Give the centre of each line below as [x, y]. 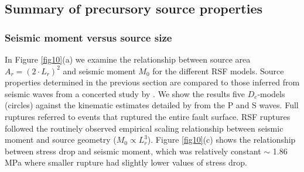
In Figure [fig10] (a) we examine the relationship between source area [128, 59]
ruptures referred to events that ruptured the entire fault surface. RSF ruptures [148, 116]
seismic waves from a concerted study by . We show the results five [125, 93]
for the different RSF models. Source [218, 70]
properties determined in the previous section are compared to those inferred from [152, 82]
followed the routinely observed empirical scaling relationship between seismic [144, 128]
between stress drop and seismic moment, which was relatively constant [133, 151]
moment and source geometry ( [61, 140]
